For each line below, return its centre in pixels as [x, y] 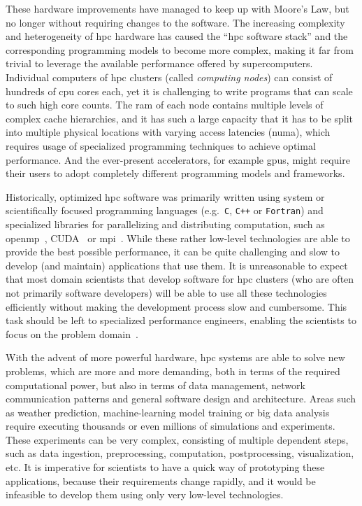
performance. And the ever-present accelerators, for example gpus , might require [178, 159]
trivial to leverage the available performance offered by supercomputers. [159, 63]
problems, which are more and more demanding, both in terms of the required [173, 371]
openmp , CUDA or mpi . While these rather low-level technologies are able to [178, 238]
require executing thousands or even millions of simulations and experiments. [171, 426]
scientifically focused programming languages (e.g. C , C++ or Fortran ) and [165, 210]
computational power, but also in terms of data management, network [155, 385]
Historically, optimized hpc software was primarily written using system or [165, 196]
